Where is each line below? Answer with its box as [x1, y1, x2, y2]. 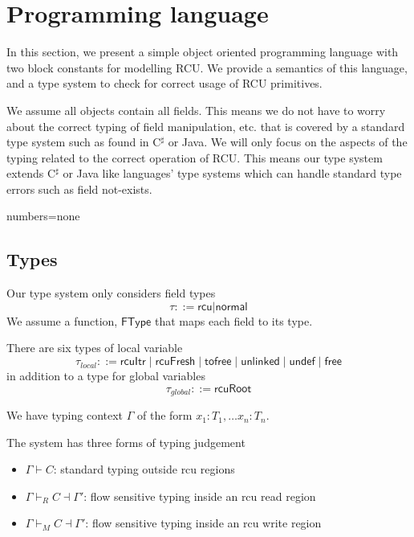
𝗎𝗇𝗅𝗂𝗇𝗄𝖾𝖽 [241, 356, 280, 368]
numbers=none [6, 207, 80, 224]
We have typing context [6, 407, 124, 424]
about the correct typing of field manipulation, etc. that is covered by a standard [6, 117, 405, 134]
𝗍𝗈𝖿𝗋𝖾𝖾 [204, 356, 232, 368]
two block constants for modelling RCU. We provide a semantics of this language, [6, 59, 408, 76]
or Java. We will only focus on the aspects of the [168, 133, 408, 150]
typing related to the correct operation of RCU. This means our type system [6, 149, 383, 166]
